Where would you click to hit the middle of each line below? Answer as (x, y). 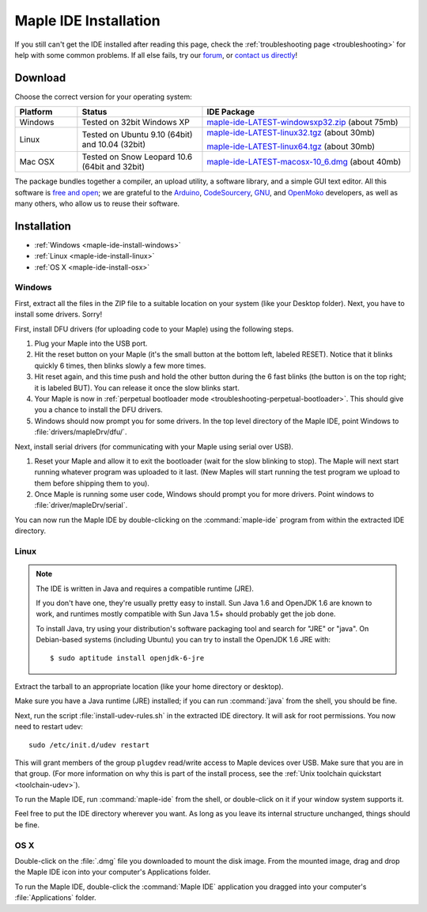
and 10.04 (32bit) (114, 145)
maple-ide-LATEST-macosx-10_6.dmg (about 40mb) (304, 162)
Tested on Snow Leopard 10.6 (137, 157)
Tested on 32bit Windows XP (136, 123)
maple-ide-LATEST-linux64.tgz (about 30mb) (291, 146)
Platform (36, 112)
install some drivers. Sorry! (59, 314)
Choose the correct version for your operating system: (104, 96)
